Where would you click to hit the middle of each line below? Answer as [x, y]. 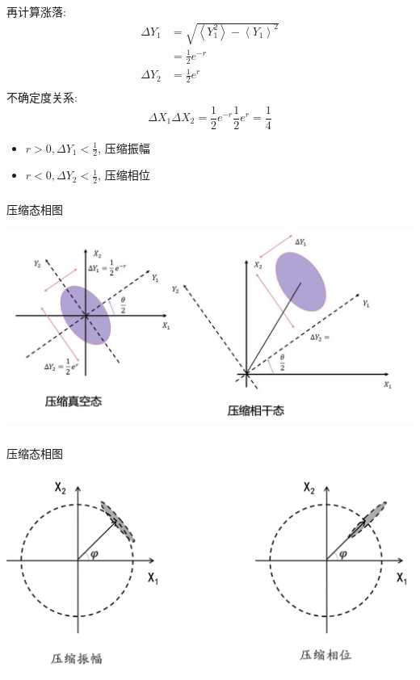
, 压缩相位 [124, 175]
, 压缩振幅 [124, 147]
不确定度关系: [42, 97]
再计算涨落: [36, 11]
